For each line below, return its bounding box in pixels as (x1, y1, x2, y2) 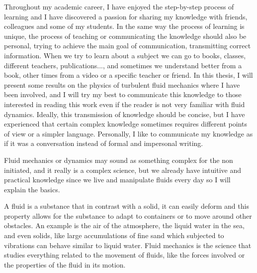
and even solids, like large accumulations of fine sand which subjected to (4, 230, 224, 241)
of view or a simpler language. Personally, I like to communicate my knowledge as (4, 128, 253, 138)
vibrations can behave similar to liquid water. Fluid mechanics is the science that (4, 240, 252, 250)
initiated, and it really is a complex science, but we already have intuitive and (4, 164, 242, 175)
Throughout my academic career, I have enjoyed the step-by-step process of (4, 1, 234, 11)
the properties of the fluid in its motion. (4, 259, 126, 270)
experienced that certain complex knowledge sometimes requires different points (4, 119, 247, 129)
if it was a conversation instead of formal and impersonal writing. (4, 138, 203, 148)
